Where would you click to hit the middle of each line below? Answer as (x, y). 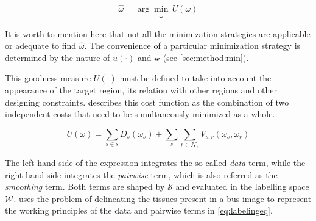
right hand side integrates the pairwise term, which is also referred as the (141, 174)
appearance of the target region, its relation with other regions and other (141, 90)
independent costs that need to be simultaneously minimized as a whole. (140, 114)
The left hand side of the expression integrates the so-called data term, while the (155, 163)
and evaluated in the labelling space (242, 187)
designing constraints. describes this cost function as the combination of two (147, 102)
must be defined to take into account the (195, 78)
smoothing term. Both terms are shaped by (85, 187)
